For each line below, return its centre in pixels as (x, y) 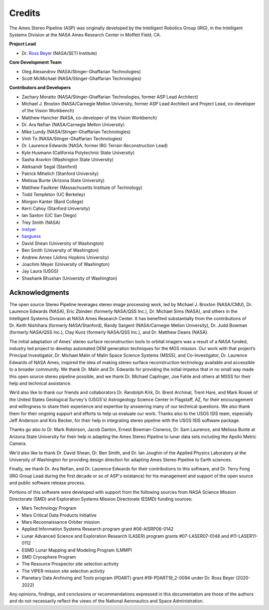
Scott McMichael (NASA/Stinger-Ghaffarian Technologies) (81, 78)
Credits (25, 13)
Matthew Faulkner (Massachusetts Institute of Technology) (82, 188)
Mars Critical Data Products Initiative (59, 515)
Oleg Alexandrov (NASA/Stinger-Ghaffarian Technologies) (81, 71)
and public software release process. (47, 483)
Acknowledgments (39, 293)
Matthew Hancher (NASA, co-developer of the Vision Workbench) (89, 118)
